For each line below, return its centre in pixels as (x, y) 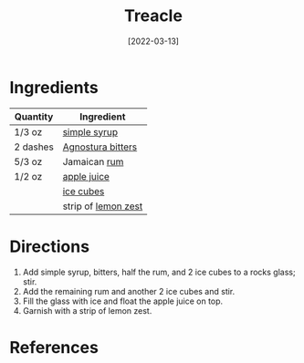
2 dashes (34, 147)
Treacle (153, 16)
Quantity (34, 117)
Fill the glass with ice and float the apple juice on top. (123, 301)
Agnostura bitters (100, 147)
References (54, 347)
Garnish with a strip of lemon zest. (87, 310)
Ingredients (54, 87)
